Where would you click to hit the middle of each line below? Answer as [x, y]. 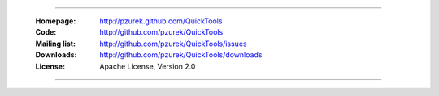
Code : [46, 32]
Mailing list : [56, 44]
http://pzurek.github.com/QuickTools [161, 21]
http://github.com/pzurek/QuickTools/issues [173, 44]
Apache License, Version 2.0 [148, 66]
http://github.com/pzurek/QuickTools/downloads [181, 55]
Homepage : [56, 21]
